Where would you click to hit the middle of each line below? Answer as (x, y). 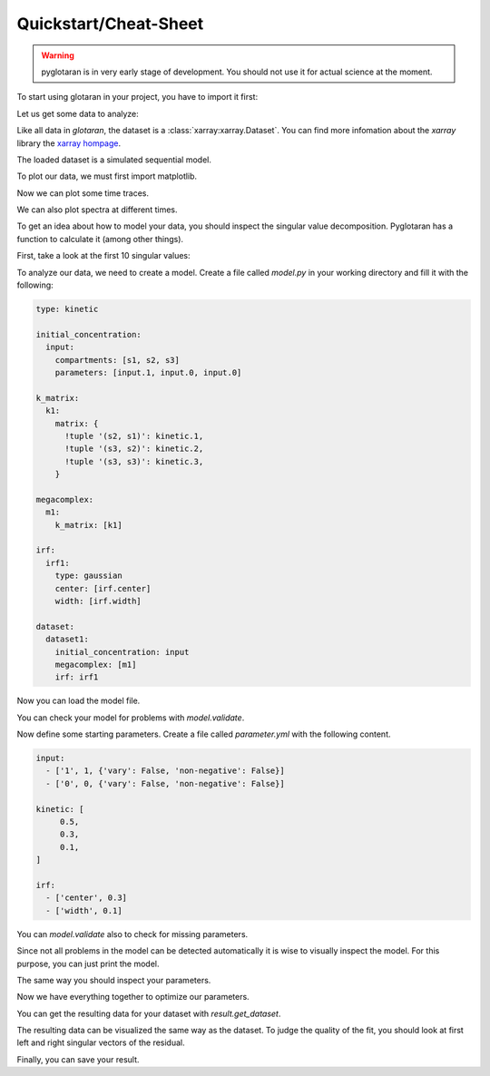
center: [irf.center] (103, 588)
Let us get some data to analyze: (78, 113)
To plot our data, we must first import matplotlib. (107, 176)
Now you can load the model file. (78, 701)
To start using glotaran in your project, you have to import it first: (137, 97)
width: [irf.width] (98, 601)
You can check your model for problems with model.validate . (131, 718)
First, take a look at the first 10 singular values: (103, 256)
